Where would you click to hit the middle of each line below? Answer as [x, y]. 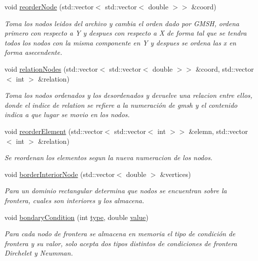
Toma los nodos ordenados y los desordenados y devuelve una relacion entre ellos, [129, 95]
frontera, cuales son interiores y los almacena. [75, 200]
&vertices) [176, 174]
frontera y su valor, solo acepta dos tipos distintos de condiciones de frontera [121, 243]
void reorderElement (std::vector [54, 131]
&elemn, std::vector [218, 131]
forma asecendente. [33, 52]
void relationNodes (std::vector [51, 68]
